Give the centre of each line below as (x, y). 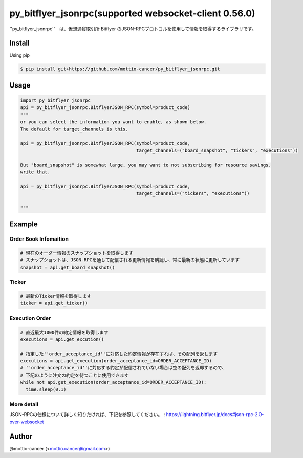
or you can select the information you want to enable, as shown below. (113, 122)
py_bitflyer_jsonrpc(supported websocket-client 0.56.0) (132, 13)
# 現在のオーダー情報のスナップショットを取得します (77, 253)
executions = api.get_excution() (62, 339)
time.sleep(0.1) (46, 389)
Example (24, 224)
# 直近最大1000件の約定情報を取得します (64, 332)
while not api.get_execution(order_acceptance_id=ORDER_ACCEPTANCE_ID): (113, 382)
